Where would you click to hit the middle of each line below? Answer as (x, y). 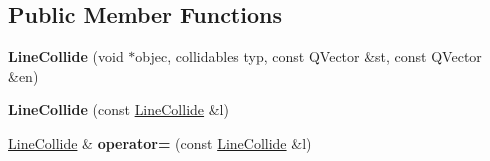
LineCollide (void (66, 56)
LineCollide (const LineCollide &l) (118, 109)
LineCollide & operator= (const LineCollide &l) (160, 142)
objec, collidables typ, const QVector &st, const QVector (308, 56)
